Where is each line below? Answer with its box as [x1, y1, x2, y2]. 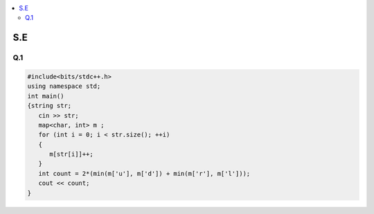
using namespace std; [27, 82, 101, 90]
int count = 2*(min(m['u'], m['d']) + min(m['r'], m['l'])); [38, 170, 251, 177]
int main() [27, 92, 64, 100]
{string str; [27, 102, 72, 110]
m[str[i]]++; [49, 150, 93, 159]
